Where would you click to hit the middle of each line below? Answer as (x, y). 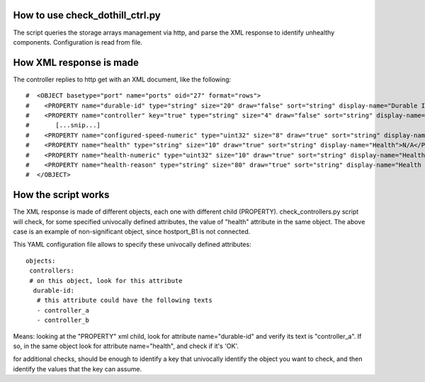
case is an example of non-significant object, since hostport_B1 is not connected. (132, 232)
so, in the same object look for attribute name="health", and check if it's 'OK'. (126, 346)
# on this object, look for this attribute (106, 280)
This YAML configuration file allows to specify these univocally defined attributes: (132, 245)
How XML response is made (76, 63)
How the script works (61, 195)
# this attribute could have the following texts (124, 300)
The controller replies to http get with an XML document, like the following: (122, 79)
